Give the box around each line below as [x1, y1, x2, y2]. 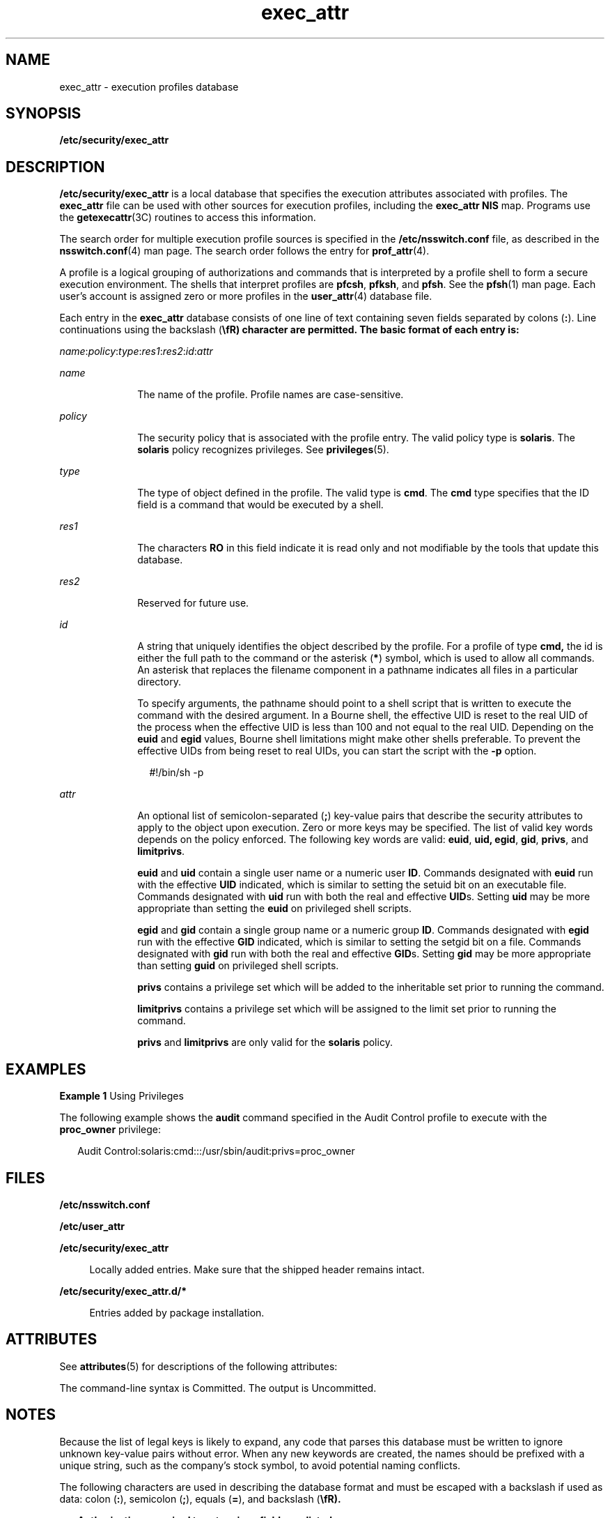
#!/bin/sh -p [149, 766, 204, 779]
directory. [137, 676, 181, 688]
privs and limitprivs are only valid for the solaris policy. [137, 1036, 393, 1049]
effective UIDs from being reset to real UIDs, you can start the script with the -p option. [137, 745, 537, 757]
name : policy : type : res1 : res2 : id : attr [59, 345, 213, 358]
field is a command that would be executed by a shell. [137, 499, 384, 511]
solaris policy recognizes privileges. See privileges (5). [137, 443, 389, 456]
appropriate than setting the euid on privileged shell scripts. [137, 902, 412, 915]
